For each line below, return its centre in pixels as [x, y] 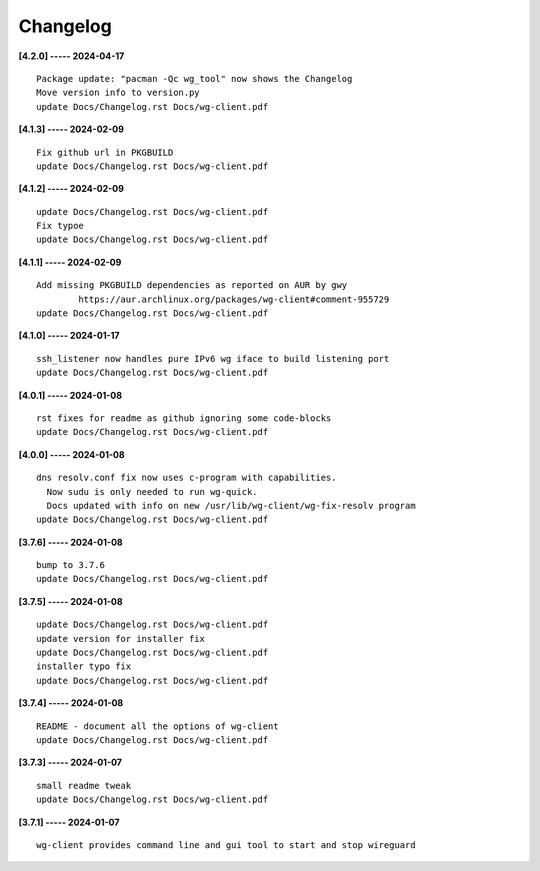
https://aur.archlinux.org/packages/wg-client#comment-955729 [234, 299]
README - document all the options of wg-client [157, 726]
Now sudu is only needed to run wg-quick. [152, 491]
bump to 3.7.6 [70, 565]
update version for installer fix [120, 638]
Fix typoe [60, 226]
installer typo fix [84, 666]
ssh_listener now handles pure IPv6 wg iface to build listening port [213, 358]
